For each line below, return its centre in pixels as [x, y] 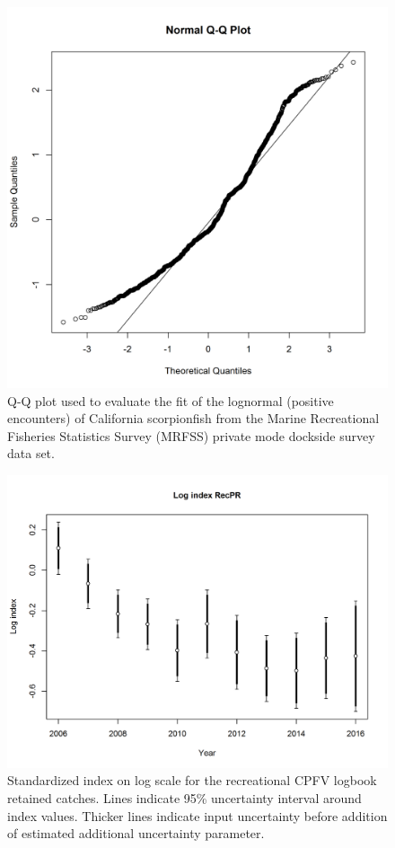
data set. [31, 453]
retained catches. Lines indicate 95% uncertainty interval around [184, 798]
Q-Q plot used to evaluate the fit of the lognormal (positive [171, 400]
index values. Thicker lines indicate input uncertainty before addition [197, 815]
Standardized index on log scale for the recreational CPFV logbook [192, 780]
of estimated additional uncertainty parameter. [136, 833]
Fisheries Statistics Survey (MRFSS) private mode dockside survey [191, 435]
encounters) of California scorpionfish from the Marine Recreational [193, 418]
